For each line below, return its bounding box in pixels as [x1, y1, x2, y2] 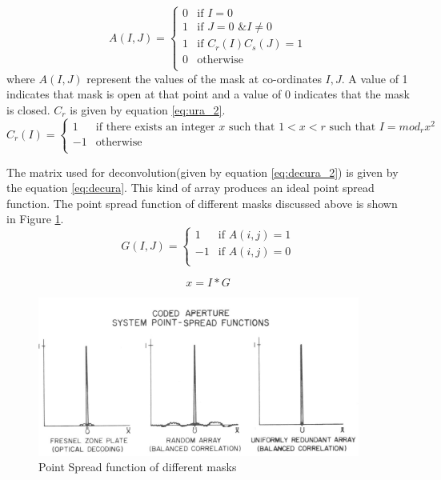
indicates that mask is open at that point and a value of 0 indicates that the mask [6, 86, 410, 102]
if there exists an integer [95, 121, 215, 133]
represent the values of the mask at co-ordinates [86, 70, 322, 86]
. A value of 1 [341, 70, 408, 86]
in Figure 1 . [6, 210, 64, 227]
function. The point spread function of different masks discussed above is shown [6, 194, 398, 211]
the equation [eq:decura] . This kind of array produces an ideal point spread [6, 179, 375, 196]
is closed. [6, 101, 50, 118]
